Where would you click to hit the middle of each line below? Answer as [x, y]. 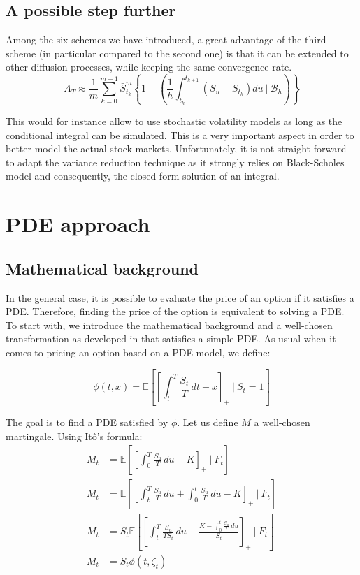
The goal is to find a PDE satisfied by [87, 422]
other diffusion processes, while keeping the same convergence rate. [149, 67]
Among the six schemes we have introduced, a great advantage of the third [166, 39]
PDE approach [78, 224]
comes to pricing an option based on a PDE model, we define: [138, 352]
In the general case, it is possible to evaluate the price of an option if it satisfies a [180, 297]
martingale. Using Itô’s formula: [74, 436]
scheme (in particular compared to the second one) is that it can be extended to [177, 53]
